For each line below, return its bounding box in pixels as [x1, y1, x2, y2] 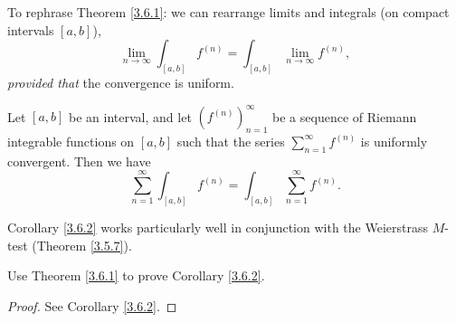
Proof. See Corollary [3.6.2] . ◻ [7, 296, 177, 315]
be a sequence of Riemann [272, 107, 417, 126]
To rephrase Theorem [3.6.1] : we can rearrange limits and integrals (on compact [7, 3, 450, 21]
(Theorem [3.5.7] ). [32, 235, 132, 254]
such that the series [176, 131, 285, 150]
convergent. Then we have [7, 151, 151, 170]
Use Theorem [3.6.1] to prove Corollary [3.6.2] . [7, 266, 265, 285]
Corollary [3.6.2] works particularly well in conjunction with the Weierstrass [7, 217, 428, 236]
